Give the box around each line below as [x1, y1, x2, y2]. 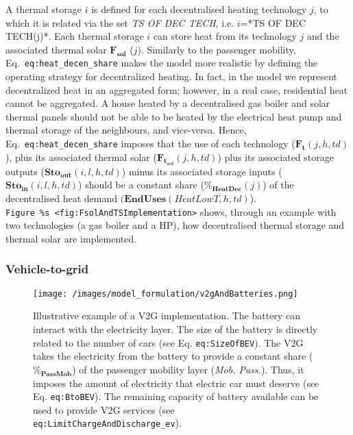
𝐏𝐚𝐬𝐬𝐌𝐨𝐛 [40, 370, 72, 377]
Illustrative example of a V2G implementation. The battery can [33, 308, 300, 323]
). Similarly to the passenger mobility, [137, 42, 296, 56]
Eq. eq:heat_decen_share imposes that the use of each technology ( [5, 136, 295, 150]
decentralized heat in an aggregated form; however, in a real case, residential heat [5, 82, 348, 97]
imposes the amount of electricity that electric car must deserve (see [33, 375, 319, 390]
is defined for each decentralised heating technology [91, 2, 307, 16]
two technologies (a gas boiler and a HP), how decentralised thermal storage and [5, 218, 345, 232]
